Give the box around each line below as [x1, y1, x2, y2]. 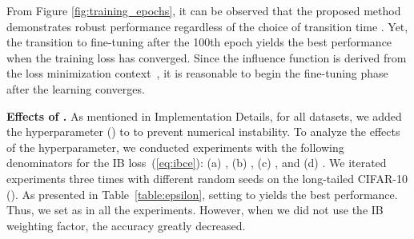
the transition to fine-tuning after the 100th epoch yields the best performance [6, 34, 392, 50]
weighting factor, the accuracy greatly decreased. [6, 217, 246, 233]
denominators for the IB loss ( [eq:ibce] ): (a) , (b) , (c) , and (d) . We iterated [6, 154, 387, 171]
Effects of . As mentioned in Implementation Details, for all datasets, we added [6, 107, 402, 124]
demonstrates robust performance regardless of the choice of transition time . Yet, [6, 18, 408, 34]
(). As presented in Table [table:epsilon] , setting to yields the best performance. [6, 185, 398, 202]
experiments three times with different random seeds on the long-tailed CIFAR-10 [6, 169, 408, 186]
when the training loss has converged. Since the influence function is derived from [6, 49, 407, 66]
